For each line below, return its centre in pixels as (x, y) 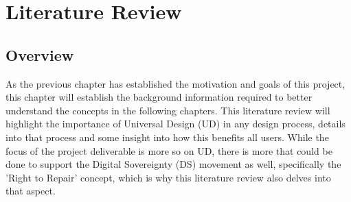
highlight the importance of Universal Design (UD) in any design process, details (175, 124)
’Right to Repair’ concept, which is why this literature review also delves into (168, 177)
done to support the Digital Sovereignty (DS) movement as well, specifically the (173, 164)
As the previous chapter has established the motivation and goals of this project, (175, 83)
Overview (40, 54)
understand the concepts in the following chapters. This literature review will (168, 110)
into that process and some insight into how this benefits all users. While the (167, 137)
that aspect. (31, 191)
